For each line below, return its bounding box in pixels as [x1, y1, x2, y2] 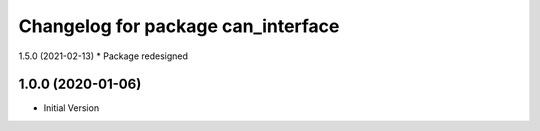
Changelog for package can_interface [18, 15, 340, 37]
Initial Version [43, 102, 100, 114]
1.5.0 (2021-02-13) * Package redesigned [18, 50, 189, 62]
